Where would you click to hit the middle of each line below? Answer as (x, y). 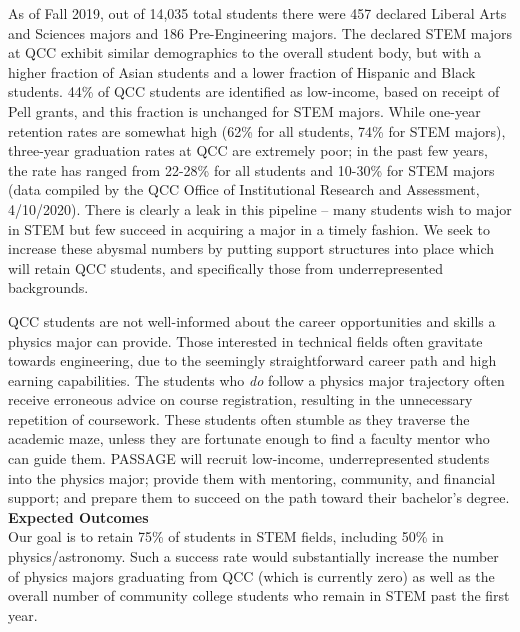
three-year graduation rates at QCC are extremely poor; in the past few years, (248, 150)
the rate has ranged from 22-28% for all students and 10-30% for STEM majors (251, 169)
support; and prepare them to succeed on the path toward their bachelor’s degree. (259, 497)
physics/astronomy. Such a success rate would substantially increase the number (253, 556)
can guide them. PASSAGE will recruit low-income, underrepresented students (249, 458)
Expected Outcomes (78, 516)
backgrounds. (48, 287)
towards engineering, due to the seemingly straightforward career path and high (252, 360)
